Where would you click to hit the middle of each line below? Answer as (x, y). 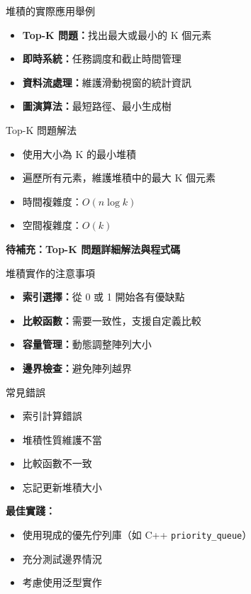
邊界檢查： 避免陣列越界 (77, 368)
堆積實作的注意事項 (50, 273)
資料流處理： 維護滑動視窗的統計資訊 (107, 82)
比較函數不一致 (57, 463)
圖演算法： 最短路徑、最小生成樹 (97, 106)
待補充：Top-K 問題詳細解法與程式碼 (93, 248)
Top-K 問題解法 (41, 129)
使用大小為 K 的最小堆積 (79, 153)
